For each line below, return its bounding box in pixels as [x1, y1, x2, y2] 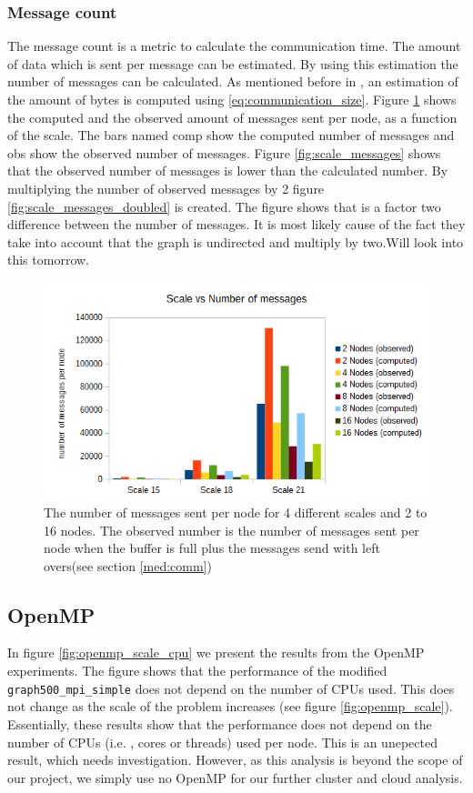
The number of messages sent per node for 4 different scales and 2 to [44, 502, 428, 521]
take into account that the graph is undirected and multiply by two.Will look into [7, 232, 464, 251]
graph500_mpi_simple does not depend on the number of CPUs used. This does [7, 678, 455, 698]
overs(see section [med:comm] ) [44, 556, 212, 575]
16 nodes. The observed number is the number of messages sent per [44, 520, 419, 539]
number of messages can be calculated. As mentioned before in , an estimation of [7, 72, 458, 91]
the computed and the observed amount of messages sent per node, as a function [7, 107, 458, 126]
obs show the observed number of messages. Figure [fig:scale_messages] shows [7, 143, 441, 162]
